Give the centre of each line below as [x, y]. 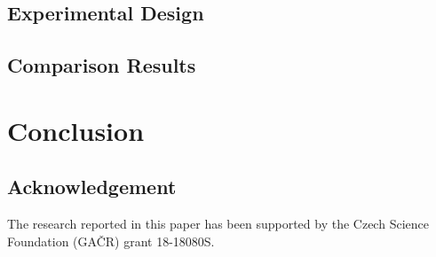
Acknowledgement [92, 187]
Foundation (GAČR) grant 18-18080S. [111, 241]
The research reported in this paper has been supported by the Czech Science [218, 224]
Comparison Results [102, 65]
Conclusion [76, 130]
